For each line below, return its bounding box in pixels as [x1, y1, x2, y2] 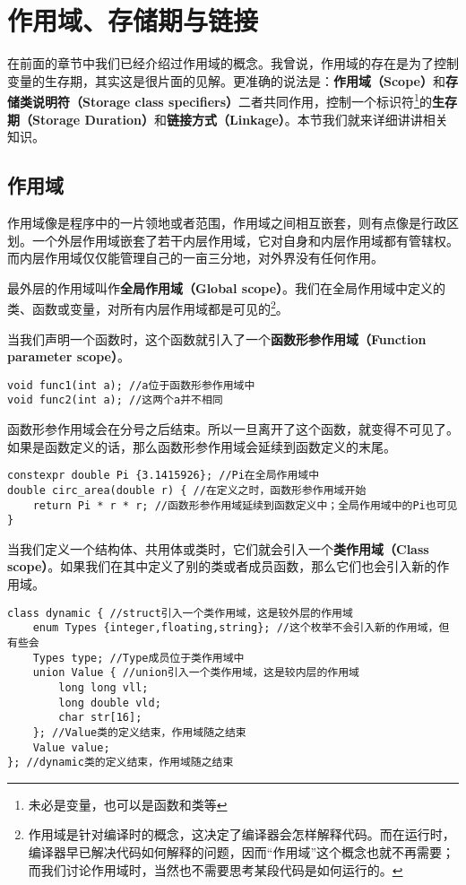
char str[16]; [58, 711, 142, 724]
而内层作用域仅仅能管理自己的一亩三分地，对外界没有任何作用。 [7, 248, 384, 267]
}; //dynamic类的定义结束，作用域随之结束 [7, 756, 234, 769]
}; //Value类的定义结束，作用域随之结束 [32, 725, 246, 739]
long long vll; [58, 681, 149, 694]
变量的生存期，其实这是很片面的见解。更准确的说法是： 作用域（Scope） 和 [7, 71, 445, 90]
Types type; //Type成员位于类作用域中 [32, 651, 245, 664]
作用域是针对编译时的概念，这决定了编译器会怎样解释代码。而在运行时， [28, 825, 455, 844]
